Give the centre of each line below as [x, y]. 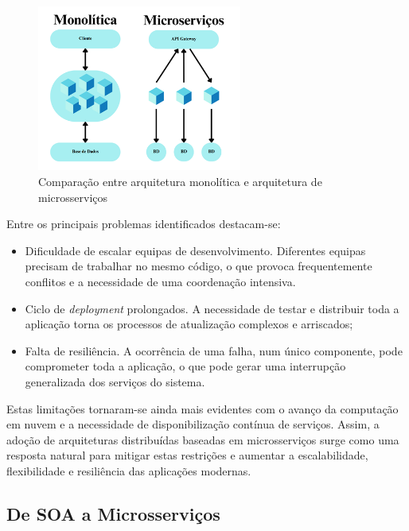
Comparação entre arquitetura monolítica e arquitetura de [180, 181]
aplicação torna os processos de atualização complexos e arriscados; [189, 324]
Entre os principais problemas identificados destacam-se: [144, 224]
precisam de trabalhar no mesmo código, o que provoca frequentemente [199, 266]
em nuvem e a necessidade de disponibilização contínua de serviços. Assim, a [193, 424]
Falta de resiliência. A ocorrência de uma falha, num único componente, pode [214, 350]
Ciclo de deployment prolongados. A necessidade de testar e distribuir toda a [212, 308]
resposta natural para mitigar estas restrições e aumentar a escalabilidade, [187, 455]
